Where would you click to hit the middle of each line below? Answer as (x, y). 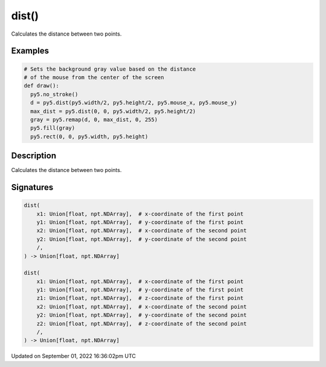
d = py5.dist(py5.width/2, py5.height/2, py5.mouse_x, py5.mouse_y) (134, 103)
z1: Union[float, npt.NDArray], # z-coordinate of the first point (140, 298)
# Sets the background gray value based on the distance (110, 69)
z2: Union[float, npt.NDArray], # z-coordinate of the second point (142, 324)
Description (34, 156)
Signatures (32, 187)
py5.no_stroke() (54, 94)
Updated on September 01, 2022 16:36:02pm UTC (73, 356)
